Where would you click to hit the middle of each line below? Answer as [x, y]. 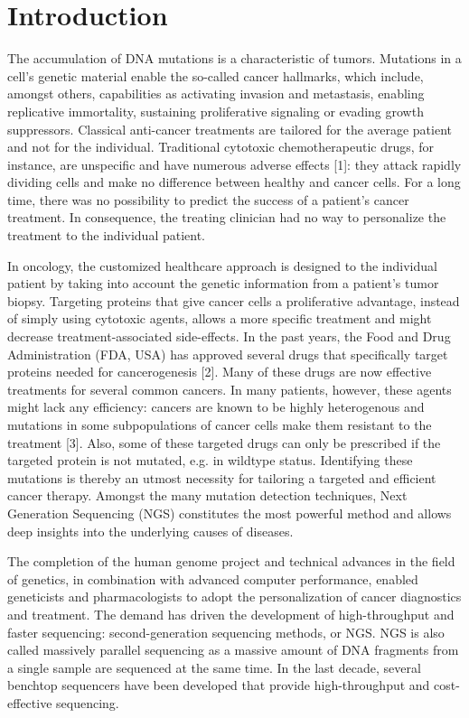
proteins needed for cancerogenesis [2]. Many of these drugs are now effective [220, 372]
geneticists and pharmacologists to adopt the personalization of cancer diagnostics [234, 597]
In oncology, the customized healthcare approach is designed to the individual [222, 265]
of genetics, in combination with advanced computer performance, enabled [213, 578]
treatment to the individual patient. [107, 235]
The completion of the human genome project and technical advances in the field [231, 561]
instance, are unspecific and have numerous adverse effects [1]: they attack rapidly [234, 164]
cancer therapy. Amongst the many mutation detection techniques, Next [207, 495]
